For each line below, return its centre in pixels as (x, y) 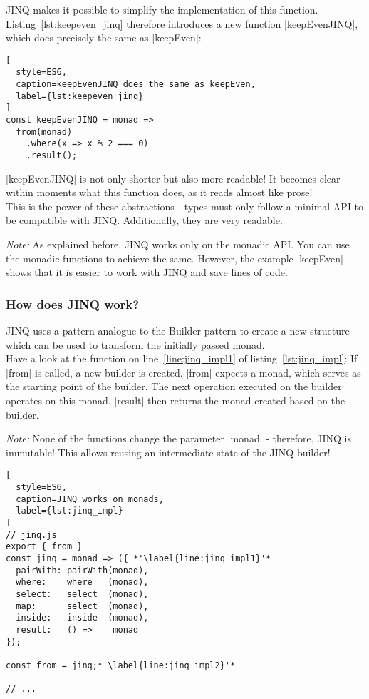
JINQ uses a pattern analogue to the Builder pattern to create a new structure (178, 331)
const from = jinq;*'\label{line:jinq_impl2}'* (121, 665)
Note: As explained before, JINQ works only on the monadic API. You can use (178, 244)
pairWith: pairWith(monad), (82, 570)
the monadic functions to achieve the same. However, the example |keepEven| (175, 258)
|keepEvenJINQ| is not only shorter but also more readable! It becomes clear (173, 178)
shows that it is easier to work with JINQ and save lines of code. (147, 272)
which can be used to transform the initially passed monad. (135, 344)
